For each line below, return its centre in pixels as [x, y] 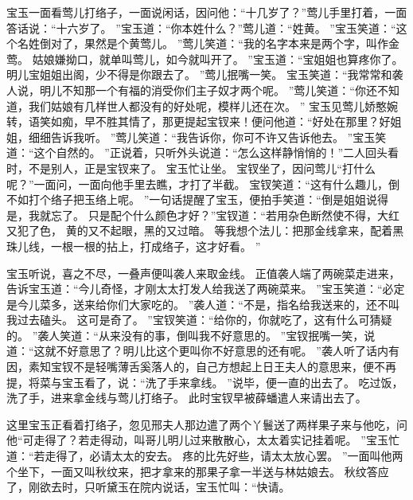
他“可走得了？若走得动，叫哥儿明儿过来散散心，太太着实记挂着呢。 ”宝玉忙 [203, 440]
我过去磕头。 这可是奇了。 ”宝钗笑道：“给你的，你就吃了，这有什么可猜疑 [199, 320]
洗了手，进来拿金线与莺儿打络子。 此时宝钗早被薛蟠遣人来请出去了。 [187, 398]
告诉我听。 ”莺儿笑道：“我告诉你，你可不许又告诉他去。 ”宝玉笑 [218, 137]
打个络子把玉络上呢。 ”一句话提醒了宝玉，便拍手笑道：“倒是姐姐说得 [208, 199]
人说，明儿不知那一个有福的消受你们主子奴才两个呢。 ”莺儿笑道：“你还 [192, 90]
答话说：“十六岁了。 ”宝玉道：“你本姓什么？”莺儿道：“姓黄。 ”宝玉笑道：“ [201, 27]
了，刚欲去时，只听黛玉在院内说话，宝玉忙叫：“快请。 [148, 487]
